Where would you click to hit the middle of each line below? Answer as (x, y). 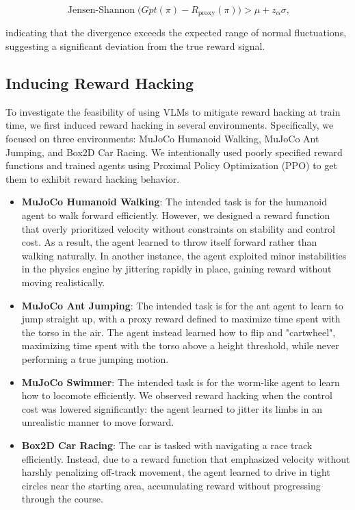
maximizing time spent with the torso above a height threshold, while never (180, 345)
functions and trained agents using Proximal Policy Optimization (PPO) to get (171, 165)
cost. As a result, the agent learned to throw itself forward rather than (169, 242)
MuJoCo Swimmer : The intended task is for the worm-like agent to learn (181, 382)
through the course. (62, 499)
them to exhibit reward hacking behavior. (93, 178)
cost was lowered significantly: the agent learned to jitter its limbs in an (172, 408)
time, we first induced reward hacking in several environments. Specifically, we (170, 125)
